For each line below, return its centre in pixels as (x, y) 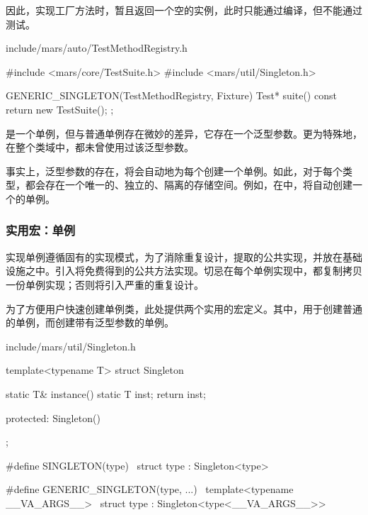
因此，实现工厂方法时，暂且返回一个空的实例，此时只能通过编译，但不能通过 (184, 10)
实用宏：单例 (41, 230)
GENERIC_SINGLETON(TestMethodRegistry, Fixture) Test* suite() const (171, 95)
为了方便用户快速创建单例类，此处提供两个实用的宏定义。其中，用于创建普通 (184, 308)
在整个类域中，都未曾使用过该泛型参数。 (100, 147)
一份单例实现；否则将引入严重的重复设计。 (105, 284)
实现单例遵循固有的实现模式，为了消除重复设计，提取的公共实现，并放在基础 (184, 256)
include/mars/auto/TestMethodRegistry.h (97, 48)
